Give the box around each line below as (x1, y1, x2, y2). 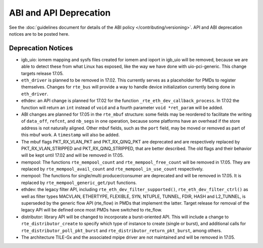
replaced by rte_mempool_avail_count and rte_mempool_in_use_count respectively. (21, 166, 204, 172)
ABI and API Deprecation (9, 7, 111, 18)
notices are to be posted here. (9, 31, 70, 37)
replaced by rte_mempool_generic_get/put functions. (21, 180, 137, 186)
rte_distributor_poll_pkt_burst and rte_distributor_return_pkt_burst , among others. (21, 227, 222, 233)
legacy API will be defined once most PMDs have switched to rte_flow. (21, 207, 163, 213)
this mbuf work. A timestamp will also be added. (21, 132, 120, 138)
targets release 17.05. (21, 70, 64, 76)
